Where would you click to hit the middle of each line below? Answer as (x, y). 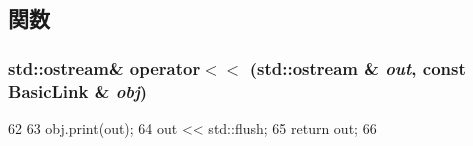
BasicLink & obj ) (78, 90)
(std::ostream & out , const (357, 67)
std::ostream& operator (104, 67)
